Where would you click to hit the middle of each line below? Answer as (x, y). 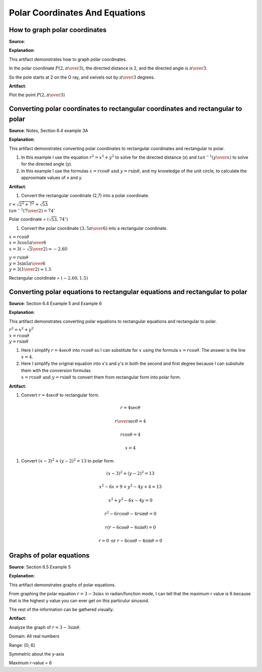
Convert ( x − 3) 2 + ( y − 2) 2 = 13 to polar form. (68, 460)
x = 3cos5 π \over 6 (28, 243)
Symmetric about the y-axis (37, 654)
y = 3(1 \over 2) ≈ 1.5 (30, 270)
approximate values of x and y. (52, 178)
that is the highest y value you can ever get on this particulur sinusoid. (79, 600)
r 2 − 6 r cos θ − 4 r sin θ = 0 (131, 513)
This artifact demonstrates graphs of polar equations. (62, 585)
